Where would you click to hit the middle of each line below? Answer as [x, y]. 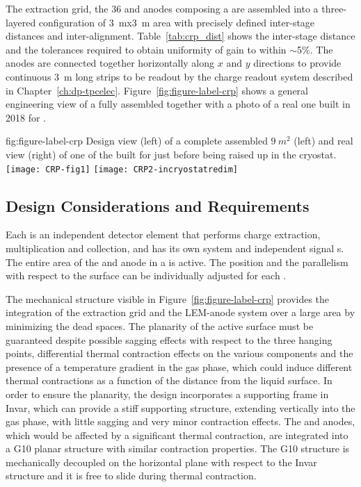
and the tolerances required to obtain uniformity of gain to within [146, 49]
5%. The [315, 49]
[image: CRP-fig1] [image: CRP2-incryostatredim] [122, 169]
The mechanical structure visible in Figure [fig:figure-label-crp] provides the [168, 298]
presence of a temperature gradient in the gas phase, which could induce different [179, 366]
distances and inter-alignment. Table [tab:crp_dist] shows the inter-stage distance [180, 36]
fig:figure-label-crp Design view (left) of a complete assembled [137, 141]
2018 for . [26, 117]
